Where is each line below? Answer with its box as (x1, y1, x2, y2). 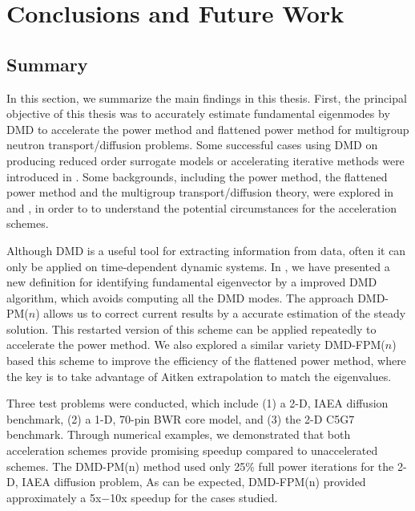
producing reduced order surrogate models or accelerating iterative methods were (6, 152, 405, 168)
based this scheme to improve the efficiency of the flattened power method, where (6, 352, 406, 369)
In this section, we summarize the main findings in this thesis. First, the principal (6, 89, 407, 106)
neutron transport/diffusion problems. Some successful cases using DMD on (6, 136, 378, 153)
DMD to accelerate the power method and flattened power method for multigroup (6, 120, 409, 137)
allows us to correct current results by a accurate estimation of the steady (43, 305, 406, 322)
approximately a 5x (6, 489, 102, 505)
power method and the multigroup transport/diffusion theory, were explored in (6, 184, 394, 201)
